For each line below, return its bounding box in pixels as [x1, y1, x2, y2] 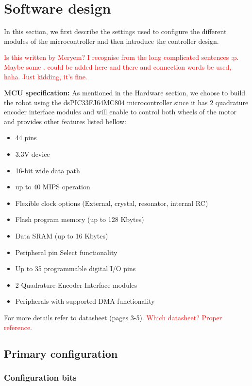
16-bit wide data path [15, 165, 80, 175]
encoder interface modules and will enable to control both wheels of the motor [4, 107, 237, 117]
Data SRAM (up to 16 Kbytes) [15, 231, 108, 241]
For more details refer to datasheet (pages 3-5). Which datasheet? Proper [4, 312, 222, 322]
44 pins [15, 132, 37, 143]
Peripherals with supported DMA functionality [15, 296, 155, 306]
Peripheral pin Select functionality [15, 247, 118, 257]
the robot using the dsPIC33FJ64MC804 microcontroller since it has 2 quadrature [4, 97, 249, 107]
